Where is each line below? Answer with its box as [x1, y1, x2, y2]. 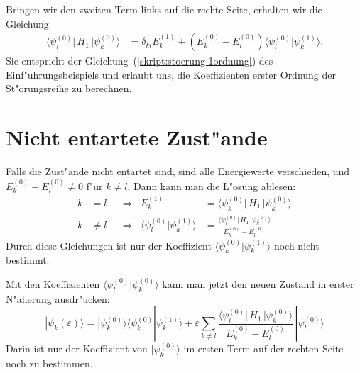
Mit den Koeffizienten [6, 276, 100, 291]
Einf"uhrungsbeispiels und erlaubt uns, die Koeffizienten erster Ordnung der [6, 67, 337, 82]
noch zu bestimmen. [6, 356, 93, 371]
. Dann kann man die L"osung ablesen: [127, 178, 296, 193]
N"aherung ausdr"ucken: [6, 291, 110, 306]
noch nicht [273, 238, 320, 252]
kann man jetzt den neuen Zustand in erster [162, 276, 354, 291]
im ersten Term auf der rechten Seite [183, 341, 344, 356]
